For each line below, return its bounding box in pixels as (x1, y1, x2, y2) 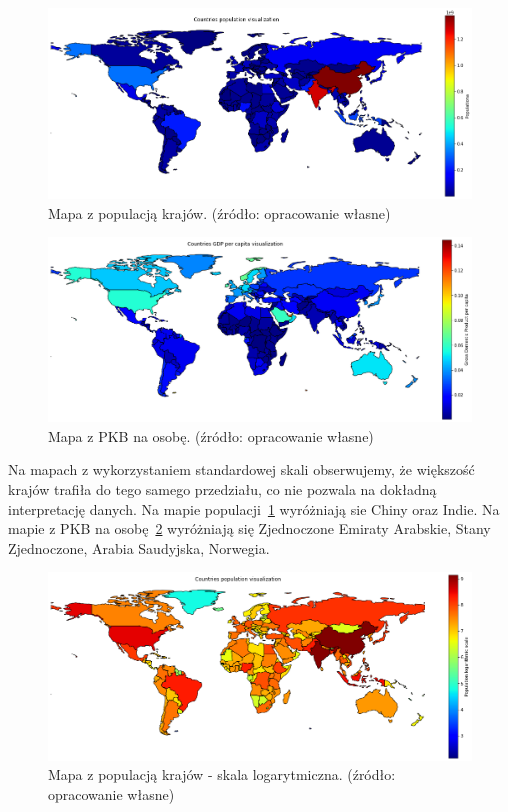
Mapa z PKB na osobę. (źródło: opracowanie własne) (48, 425, 374, 446)
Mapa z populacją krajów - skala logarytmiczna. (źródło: (48, 764, 396, 785)
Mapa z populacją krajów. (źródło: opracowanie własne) (48, 202, 391, 223)
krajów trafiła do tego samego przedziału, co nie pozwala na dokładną (8, 479, 437, 500)
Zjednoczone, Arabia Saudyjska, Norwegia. (8, 537, 270, 558)
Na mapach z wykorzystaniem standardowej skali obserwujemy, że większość (8, 459, 475, 480)
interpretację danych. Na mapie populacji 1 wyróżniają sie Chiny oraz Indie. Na (8, 498, 500, 519)
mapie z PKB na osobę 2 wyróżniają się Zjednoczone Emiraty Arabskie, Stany (8, 518, 491, 539)
